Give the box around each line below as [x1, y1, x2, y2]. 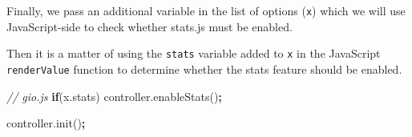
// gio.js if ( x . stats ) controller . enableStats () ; [6, 87, 222, 104]
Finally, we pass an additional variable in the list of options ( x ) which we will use [6, 2, 406, 18]
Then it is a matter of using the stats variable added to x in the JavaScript [6, 45, 381, 62]
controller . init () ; [6, 115, 86, 131]
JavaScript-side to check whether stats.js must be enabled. [6, 18, 293, 34]
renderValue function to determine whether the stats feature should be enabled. [6, 60, 402, 77]
